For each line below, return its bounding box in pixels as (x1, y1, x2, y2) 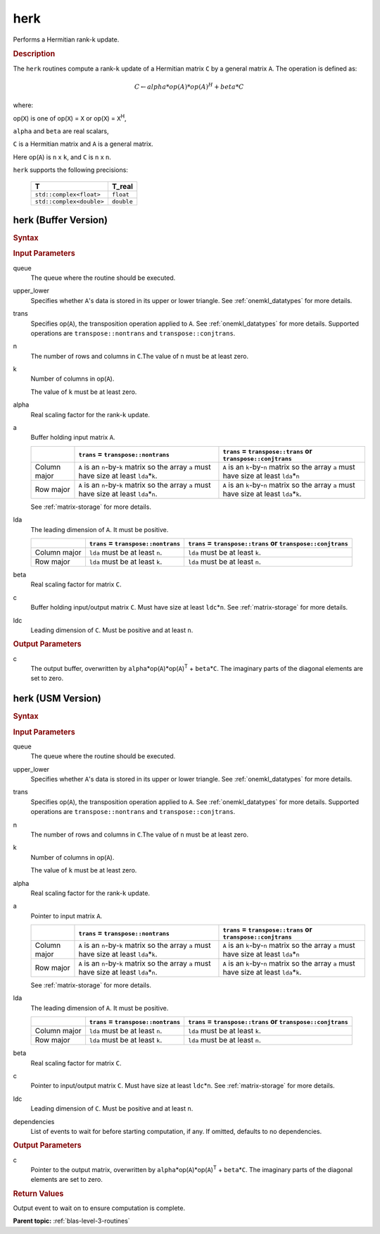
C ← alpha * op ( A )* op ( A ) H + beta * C (134, 82, 244, 91)
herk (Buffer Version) (13, 214, 108, 226)
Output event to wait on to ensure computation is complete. (13, 1204, 186, 1212)
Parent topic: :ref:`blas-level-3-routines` (13, 1216, 130, 1226)
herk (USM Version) (13, 693, 101, 705)
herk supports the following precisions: (13, 166, 128, 174)
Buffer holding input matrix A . (30, 433, 115, 442)
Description (13, 49, 56, 59)
